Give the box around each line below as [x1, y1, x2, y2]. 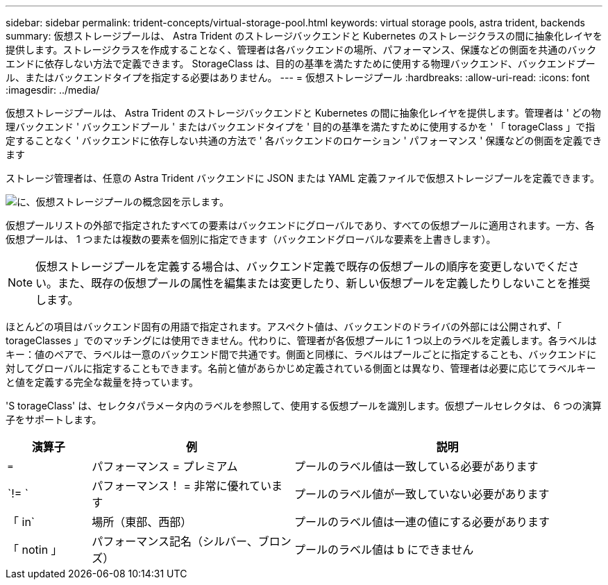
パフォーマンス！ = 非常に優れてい [92, 479, 272, 493]
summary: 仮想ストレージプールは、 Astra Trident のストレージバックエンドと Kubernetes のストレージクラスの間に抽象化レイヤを [6, 30, 602, 42]
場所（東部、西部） [92, 515, 192, 529]
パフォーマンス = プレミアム [92, 459, 238, 473]
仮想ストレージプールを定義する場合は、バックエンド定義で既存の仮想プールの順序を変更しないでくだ [35, 260, 568, 273]
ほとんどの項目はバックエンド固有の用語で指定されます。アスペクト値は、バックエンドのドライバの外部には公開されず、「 [6, 321, 561, 332]
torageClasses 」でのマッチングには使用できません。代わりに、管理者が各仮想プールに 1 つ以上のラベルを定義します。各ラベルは [6, 334, 597, 346]
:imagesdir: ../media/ [6, 84, 100, 96]
